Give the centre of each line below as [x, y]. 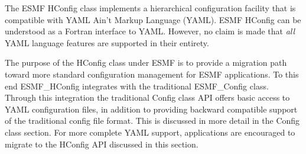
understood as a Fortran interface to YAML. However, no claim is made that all [150, 31]
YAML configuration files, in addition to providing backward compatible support [151, 109]
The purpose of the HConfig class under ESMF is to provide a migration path [146, 62]
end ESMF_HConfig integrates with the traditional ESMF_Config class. [137, 86]
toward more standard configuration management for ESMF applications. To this [152, 74]
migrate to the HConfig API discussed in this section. [102, 144]
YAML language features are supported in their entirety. [107, 42]
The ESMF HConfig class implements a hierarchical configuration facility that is [150, 8]
